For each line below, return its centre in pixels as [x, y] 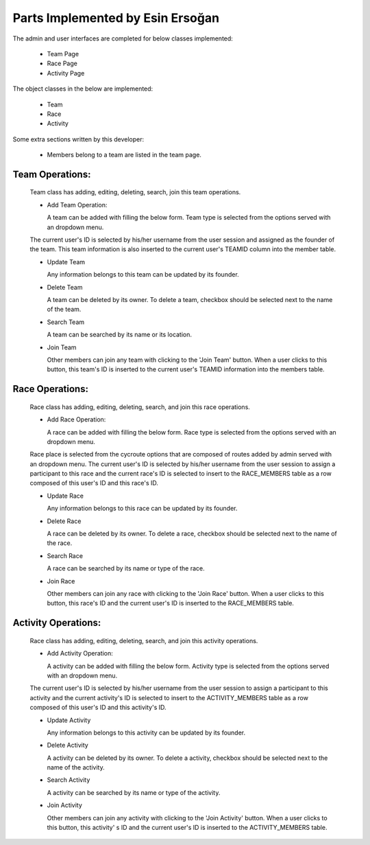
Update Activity [69, 720]
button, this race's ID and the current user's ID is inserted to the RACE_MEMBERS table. [171, 603]
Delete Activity [67, 745]
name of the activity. [76, 767]
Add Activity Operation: [80, 653]
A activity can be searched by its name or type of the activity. [134, 792]
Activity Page [66, 73]
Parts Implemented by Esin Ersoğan [116, 18]
